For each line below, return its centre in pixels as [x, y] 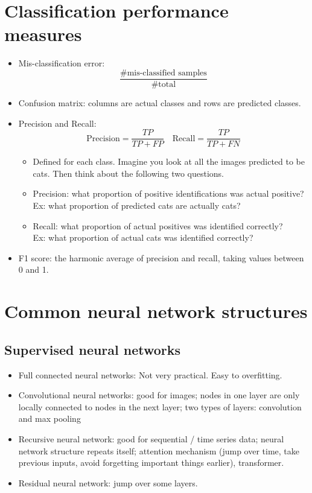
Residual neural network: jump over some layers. [108, 482]
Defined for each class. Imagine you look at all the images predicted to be [169, 161]
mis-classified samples [167, 73]
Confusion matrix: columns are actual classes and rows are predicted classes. [160, 102]
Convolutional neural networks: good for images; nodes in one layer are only [159, 395]
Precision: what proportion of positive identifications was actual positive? [168, 193]
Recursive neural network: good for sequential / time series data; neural [151, 438]
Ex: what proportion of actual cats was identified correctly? [143, 237]
